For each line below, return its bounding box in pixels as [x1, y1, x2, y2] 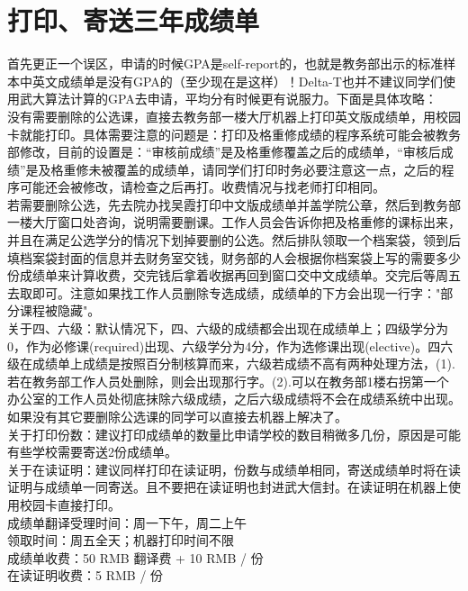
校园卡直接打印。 [19, 495, 121, 514]
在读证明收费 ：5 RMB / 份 [7, 566, 164, 585]
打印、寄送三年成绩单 [7, 2, 260, 39]
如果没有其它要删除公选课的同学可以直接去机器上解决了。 [7, 407, 347, 425]
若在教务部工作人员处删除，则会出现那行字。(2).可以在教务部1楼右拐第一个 [7, 371, 449, 390]
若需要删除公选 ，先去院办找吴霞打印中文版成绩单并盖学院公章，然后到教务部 [7, 195, 461, 214]
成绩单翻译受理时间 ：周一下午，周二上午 [7, 513, 247, 532]
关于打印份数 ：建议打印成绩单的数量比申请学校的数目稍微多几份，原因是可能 [7, 424, 461, 443]
